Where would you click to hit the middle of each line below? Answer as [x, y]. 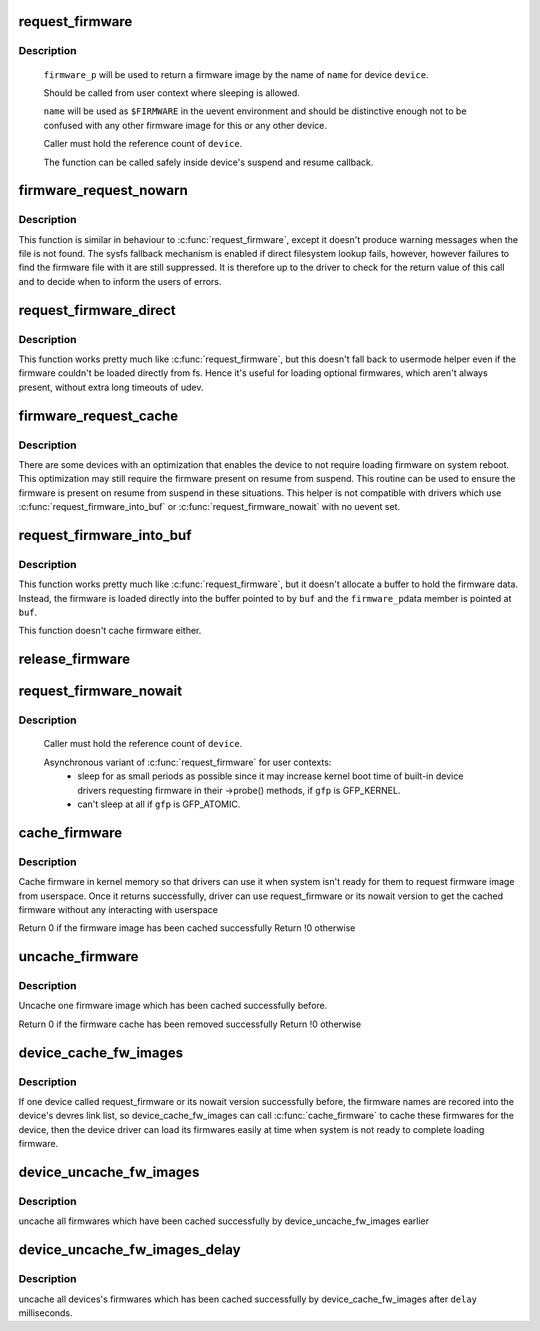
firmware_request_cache [98, 415]
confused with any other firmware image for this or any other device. [185, 125]
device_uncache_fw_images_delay [129, 1250]
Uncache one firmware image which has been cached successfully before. [173, 1006]
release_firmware [74, 659]
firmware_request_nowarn [103, 190]
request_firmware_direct [97, 310]
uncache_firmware [78, 956]
